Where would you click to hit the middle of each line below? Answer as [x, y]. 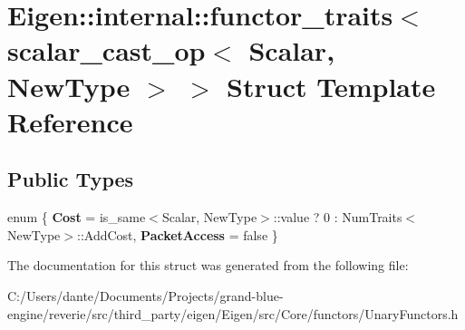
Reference [70, 121]
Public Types [71, 179]
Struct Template [331, 86]
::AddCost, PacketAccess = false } [177, 234]
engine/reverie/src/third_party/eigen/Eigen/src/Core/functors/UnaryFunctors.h [233, 313]
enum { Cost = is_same [77, 217]
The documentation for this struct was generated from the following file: [208, 265]
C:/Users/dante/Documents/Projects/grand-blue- [145, 295]
